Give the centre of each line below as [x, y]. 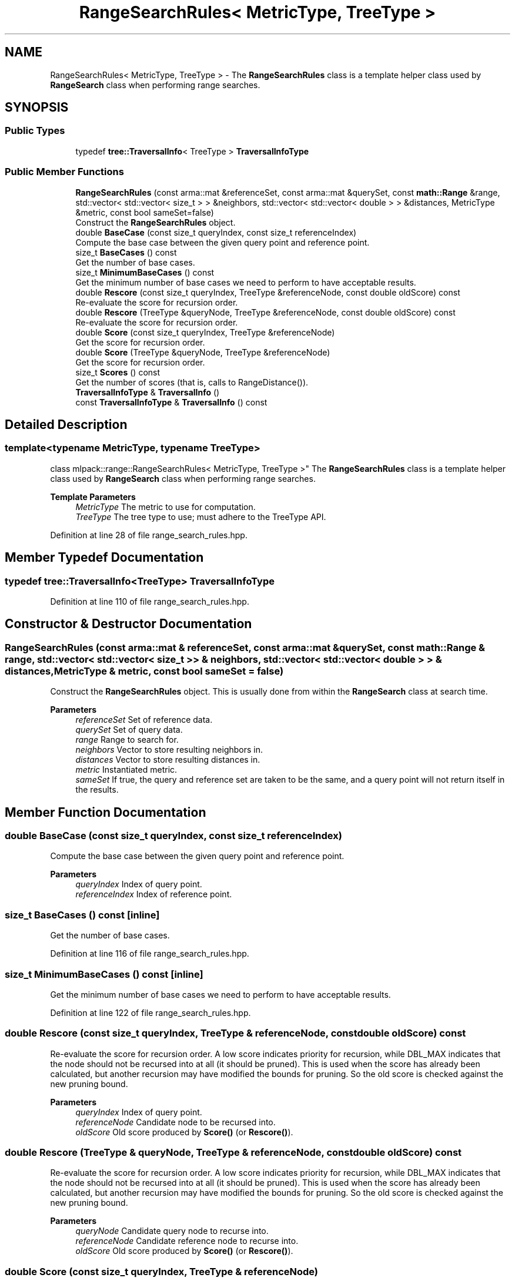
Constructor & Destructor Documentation [128, 624]
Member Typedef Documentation [104, 558]
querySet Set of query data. [129, 730]
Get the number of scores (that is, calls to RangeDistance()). [192, 382]
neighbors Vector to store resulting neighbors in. [169, 750]
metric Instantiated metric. [126, 770]
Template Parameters [93, 497]
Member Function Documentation [106, 812]
